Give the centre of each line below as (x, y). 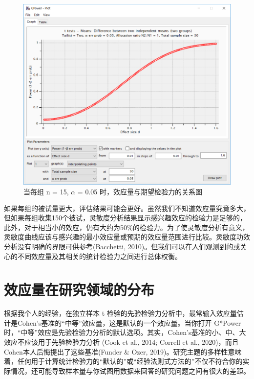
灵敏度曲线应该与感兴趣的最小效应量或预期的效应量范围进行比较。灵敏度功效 (127, 237)
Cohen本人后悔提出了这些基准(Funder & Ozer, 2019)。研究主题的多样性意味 (123, 351)
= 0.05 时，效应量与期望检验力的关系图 (140, 191)
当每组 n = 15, (46, 191)
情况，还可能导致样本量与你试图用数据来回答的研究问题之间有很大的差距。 (130, 370)
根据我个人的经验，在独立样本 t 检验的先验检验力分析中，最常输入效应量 (120, 313)
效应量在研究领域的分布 (79, 290)
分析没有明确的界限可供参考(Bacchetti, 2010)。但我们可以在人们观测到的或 (122, 246)
